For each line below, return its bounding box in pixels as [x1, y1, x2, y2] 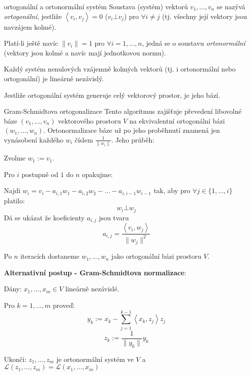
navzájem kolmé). [4, 21, 56, 32]
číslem [74, 134, 93, 144]
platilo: [4, 195, 25, 205]
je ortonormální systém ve [56, 354, 134, 364]
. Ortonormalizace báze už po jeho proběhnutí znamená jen [43, 125, 220, 135]
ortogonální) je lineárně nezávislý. [4, 73, 104, 83]
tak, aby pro [153, 185, 191, 196]
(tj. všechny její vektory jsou [162, 11, 247, 21]
